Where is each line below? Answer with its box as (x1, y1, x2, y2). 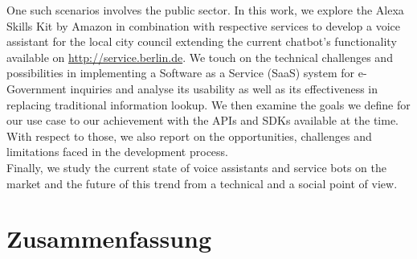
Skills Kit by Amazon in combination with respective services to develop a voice (6, 17, 400, 34)
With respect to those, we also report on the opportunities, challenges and (6, 127, 372, 144)
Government (6, 80, 67, 97)
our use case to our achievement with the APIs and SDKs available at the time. (6, 112, 399, 129)
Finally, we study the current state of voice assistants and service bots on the (6, 158, 387, 175)
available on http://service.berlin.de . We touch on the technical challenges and (6, 48, 393, 65)
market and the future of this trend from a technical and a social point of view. (6, 175, 398, 191)
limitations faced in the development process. (6, 143, 228, 160)
